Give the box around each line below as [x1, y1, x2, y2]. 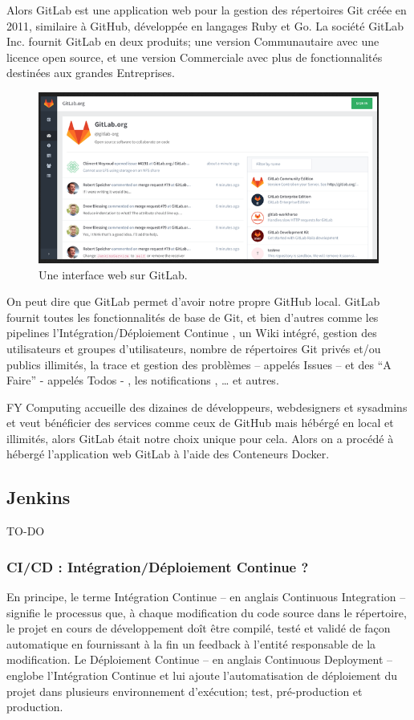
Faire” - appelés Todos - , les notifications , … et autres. [6, 372, 279, 388]
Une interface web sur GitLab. [39, 266, 188, 283]
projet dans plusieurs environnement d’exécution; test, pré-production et [6, 682, 363, 699]
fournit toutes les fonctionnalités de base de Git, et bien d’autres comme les [6, 308, 379, 325]
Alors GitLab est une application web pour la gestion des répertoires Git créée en [6, 2, 407, 18]
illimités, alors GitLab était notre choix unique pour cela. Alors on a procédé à [6, 429, 394, 446]
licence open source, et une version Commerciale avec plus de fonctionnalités [6, 48, 383, 65]
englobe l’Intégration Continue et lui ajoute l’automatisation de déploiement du [6, 667, 398, 684]
